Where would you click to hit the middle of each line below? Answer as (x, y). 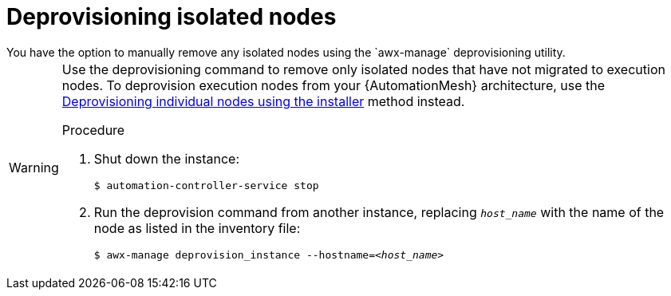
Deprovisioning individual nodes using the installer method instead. (263, 101)
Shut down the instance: (167, 158)
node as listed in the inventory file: (197, 228)
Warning (34, 167)
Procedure (93, 130)
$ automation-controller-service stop (206, 185)
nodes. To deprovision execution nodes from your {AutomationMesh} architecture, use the (334, 85)
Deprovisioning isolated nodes (172, 17)
